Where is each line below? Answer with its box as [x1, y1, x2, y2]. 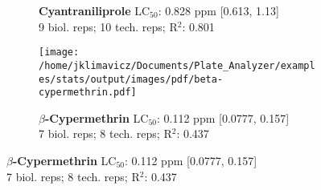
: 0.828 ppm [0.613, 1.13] [158, 2, 279, 18]
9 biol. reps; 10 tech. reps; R [39, 18, 178, 34]
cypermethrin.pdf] [39, 87, 137, 99]
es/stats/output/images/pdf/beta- [39, 73, 224, 85]
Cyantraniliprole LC [39, 2, 150, 18]
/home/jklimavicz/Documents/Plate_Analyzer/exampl [39, 59, 315, 71]
